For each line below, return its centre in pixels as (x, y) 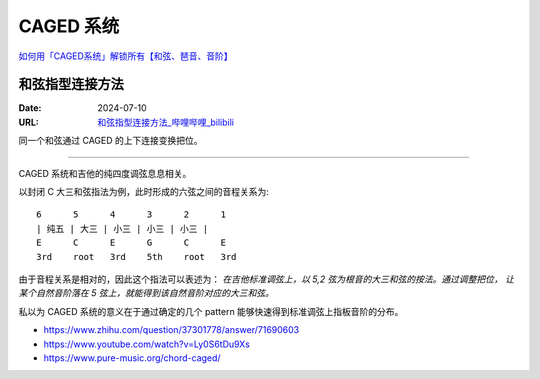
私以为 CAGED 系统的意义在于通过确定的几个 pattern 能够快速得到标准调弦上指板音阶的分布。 (211, 311)
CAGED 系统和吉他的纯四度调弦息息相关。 (105, 173)
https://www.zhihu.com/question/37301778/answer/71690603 (171, 330)
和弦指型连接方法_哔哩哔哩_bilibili (166, 122)
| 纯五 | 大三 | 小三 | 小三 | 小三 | (122, 228)
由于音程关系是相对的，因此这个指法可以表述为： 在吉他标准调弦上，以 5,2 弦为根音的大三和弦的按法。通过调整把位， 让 (266, 279)
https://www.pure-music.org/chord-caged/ (132, 357)
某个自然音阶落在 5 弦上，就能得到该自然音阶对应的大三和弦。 (146, 293)
